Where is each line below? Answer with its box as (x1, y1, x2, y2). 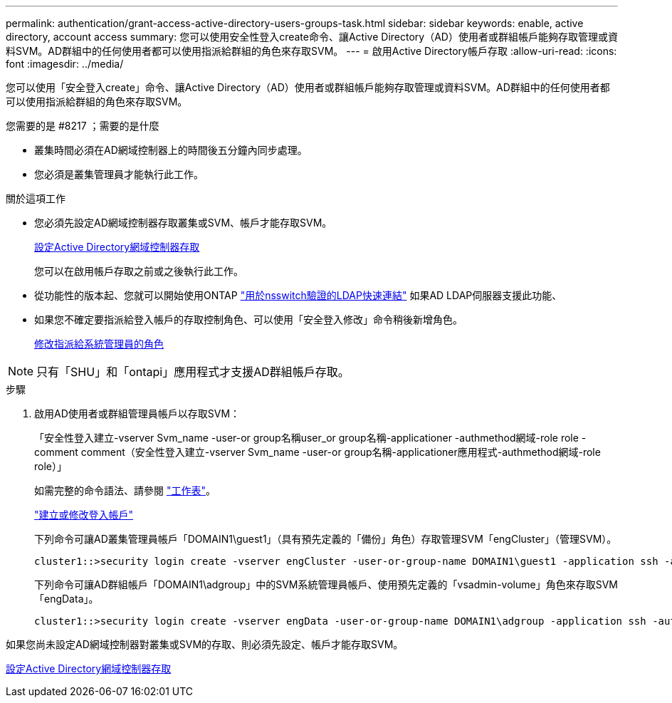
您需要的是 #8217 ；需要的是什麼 (6, 120, 159, 132)
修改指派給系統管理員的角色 (34, 338, 164, 350)
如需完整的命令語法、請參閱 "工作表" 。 (34, 484, 216, 496)
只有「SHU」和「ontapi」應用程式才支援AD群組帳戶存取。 (36, 365, 350, 379)
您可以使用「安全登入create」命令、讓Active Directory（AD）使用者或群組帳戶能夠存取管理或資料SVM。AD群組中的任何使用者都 (6, 81, 610, 93)
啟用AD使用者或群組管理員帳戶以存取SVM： (34, 407, 241, 420)
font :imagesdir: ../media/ (6, 58, 124, 70)
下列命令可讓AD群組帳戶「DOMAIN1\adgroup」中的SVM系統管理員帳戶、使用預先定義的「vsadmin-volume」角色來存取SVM (34, 578, 618, 590)
